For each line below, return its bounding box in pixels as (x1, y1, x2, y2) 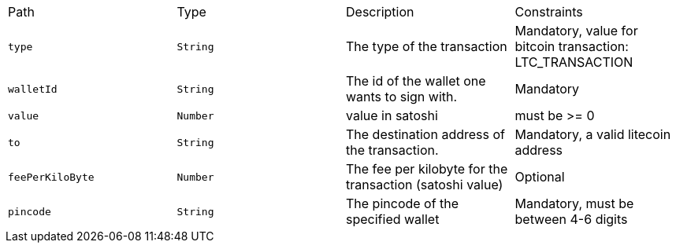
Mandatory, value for (514, 23, 638, 38)
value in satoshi (346, 108, 438, 123)
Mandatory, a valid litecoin (514, 126, 671, 142)
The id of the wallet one (346, 73, 486, 89)
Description (346, 4, 414, 20)
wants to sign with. (346, 89, 458, 104)
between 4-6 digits (514, 211, 628, 227)
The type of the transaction (346, 38, 507, 54)
